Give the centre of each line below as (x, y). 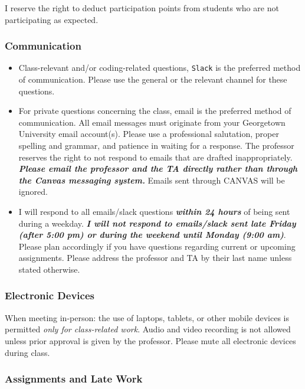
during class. (27, 352)
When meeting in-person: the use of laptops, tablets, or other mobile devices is (147, 317)
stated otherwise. (49, 269)
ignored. (33, 192)
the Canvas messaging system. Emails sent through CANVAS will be (152, 180)
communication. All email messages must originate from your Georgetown (152, 122)
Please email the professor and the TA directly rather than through (158, 169)
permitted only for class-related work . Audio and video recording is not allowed (148, 329)
